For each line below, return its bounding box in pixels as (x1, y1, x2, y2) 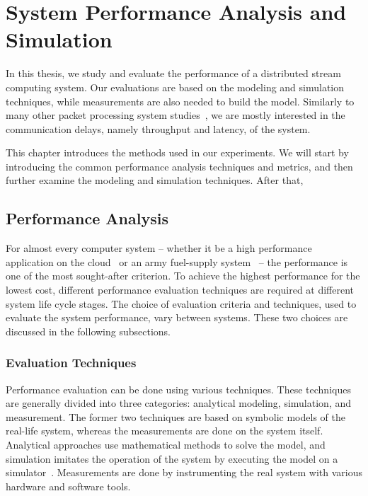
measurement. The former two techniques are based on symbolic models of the (6, 409, 345, 424)
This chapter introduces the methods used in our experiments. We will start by (6, 145, 349, 160)
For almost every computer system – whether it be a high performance (6, 241, 312, 255)
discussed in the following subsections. (6, 323, 171, 338)
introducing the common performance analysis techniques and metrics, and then (6, 158, 353, 173)
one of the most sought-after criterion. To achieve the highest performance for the (6, 268, 360, 283)
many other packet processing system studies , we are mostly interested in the (6, 108, 345, 122)
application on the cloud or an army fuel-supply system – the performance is (6, 254, 348, 269)
